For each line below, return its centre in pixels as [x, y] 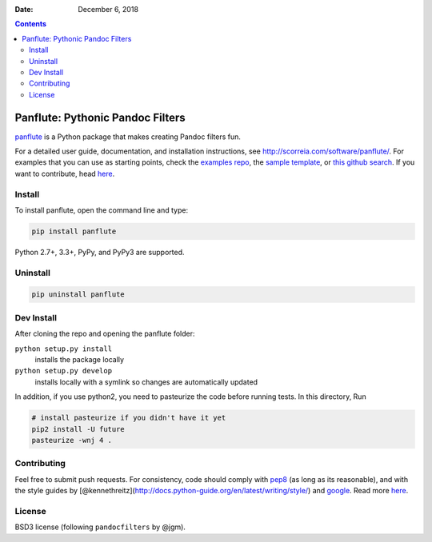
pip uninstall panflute [78, 295]
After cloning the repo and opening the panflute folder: [105, 334]
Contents [31, 24]
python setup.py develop [63, 371]
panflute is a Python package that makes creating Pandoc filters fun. [128, 137]
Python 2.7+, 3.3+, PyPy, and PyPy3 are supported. [100, 252]
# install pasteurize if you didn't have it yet [129, 418]
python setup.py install [63, 349]
